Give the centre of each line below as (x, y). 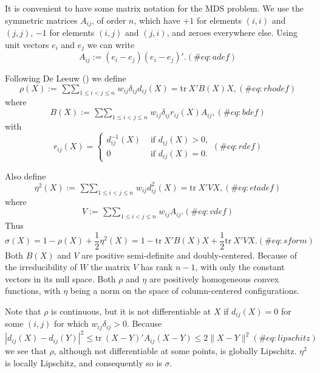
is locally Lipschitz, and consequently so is (83, 363)
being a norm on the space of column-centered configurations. (185, 291)
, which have (157, 20)
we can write (111, 44)
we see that (26, 351)
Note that (23, 311)
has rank (157, 267)
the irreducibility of (41, 267)
